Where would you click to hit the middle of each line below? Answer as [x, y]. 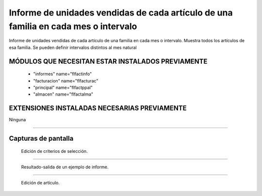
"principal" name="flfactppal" [63, 87]
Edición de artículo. [41, 183]
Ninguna [17, 120]
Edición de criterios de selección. [54, 151]
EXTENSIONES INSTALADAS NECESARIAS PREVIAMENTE [98, 108]
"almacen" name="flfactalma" [63, 94]
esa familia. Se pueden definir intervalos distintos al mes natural [73, 47]
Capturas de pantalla [41, 139]
